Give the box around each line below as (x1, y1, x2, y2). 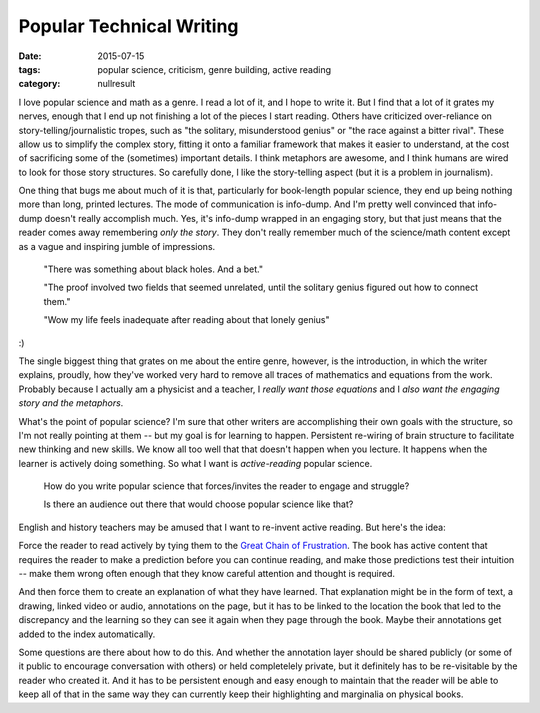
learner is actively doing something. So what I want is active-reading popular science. (18, 457, 373, 469)
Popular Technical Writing (18, 15, 239, 37)
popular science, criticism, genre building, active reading (97, 63, 332, 75)
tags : (18, 63, 41, 75)
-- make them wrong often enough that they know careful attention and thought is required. (18, 568, 395, 580)
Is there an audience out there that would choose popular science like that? (43, 498, 354, 510)
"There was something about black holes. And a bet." (43, 263, 264, 275)
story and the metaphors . (18, 397, 124, 409)
